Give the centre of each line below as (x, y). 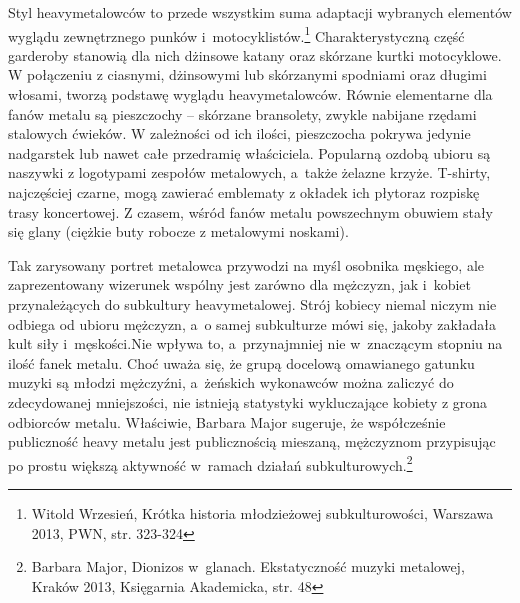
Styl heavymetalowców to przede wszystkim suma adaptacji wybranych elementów (260, 12)
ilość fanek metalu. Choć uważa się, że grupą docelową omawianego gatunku (241, 362)
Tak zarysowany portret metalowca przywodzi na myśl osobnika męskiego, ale (246, 264)
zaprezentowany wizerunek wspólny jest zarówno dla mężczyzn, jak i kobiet (240, 284)
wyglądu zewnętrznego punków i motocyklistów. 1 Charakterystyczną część (236, 34)
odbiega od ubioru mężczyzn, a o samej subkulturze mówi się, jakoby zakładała (252, 323)
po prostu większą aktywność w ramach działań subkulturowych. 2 (210, 463)
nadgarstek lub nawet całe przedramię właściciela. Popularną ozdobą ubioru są (249, 152)
